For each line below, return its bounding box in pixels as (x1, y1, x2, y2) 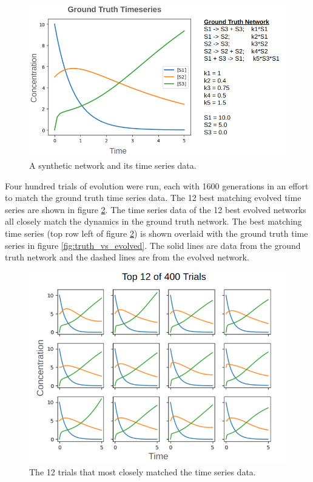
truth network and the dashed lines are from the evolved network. (5, 251, 249, 263)
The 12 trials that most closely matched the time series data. (29, 466, 256, 478)
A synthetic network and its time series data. (29, 159, 197, 172)
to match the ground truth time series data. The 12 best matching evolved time (5, 191, 301, 204)
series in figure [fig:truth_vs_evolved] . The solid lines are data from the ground (5, 239, 301, 251)
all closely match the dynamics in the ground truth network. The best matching (5, 215, 302, 228)
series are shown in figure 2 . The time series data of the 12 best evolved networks (5, 203, 306, 216)
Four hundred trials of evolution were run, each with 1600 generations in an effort (5, 179, 309, 192)
